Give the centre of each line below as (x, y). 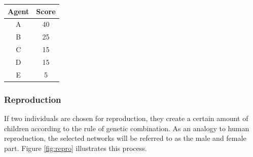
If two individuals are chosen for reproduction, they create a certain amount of (126, 118)
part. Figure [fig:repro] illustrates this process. (76, 148)
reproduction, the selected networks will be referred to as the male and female (125, 138)
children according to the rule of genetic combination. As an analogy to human (127, 128)
